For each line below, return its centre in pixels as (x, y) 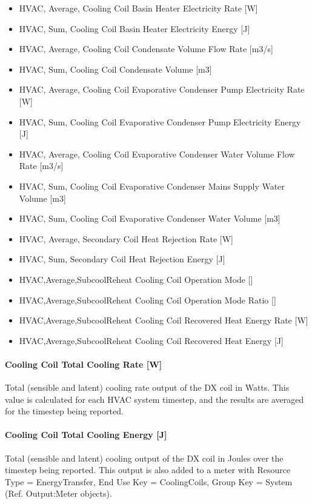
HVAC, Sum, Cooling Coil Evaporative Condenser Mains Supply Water (152, 186)
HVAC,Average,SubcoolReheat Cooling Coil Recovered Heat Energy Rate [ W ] (164, 320)
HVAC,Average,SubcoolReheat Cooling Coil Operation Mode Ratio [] (148, 300)
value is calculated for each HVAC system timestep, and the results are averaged (154, 399)
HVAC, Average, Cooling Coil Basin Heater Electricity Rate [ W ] (138, 8)
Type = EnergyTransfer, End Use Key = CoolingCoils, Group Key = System (149, 481)
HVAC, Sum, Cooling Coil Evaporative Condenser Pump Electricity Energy (160, 121)
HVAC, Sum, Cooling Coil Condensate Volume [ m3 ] (115, 69)
